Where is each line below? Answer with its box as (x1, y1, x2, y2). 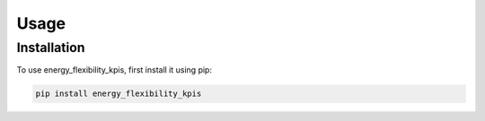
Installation (16, 39, 85, 56)
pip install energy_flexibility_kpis (35, 89, 202, 99)
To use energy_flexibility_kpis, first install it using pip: (16, 65, 213, 75)
